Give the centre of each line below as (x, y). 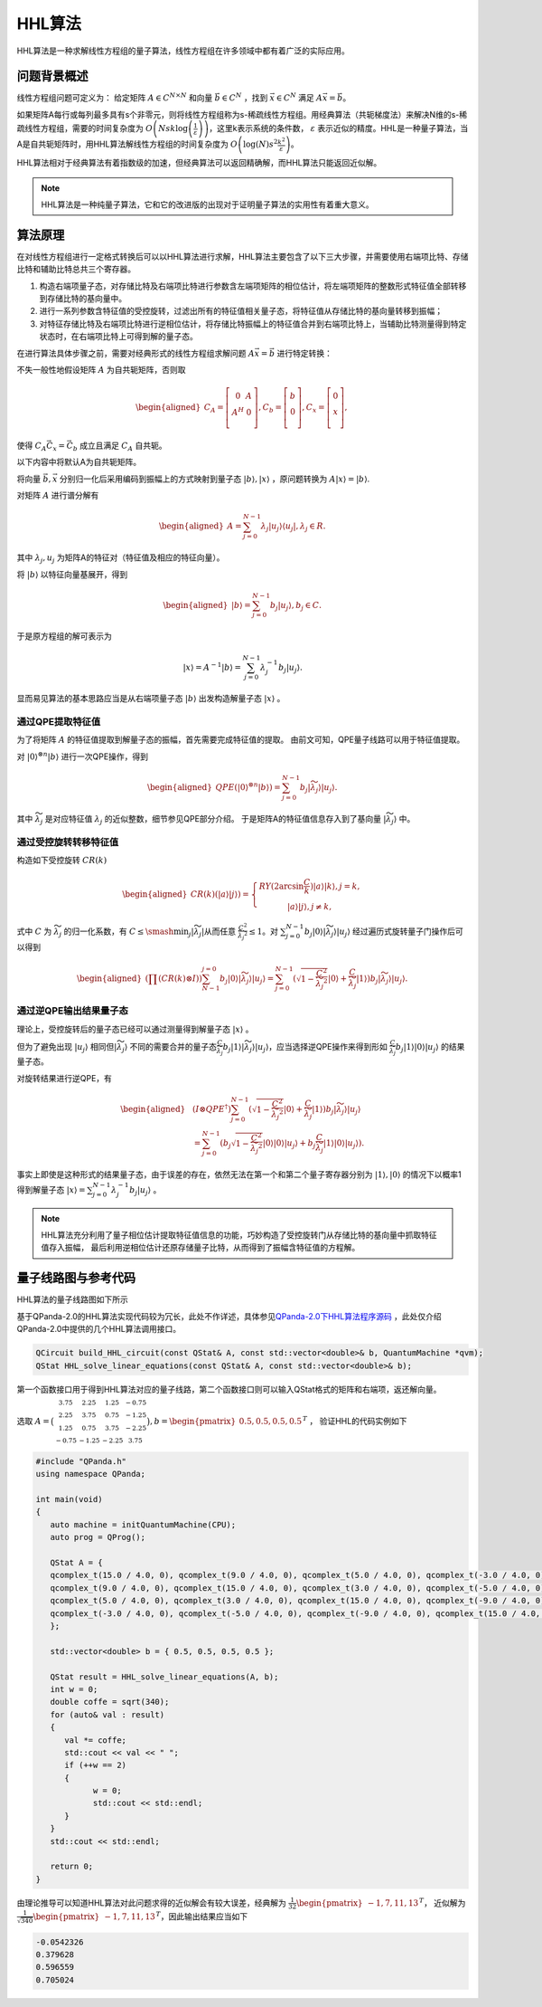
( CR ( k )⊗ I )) (180, 978)
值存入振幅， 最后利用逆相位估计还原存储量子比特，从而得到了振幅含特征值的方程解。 (201, 1248)
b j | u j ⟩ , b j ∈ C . (296, 606)
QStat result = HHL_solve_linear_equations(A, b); (164, 1677)
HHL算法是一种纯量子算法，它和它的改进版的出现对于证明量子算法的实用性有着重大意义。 (207, 205)
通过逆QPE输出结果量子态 (72, 1011)
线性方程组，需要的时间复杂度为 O (89, 128)
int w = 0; (74, 1689)
